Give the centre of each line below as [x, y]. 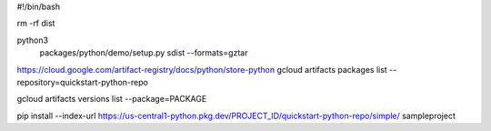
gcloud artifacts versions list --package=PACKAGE [112, 99]
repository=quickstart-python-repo [83, 82]
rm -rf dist [36, 24]
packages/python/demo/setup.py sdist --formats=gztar [144, 53]
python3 [33, 40]
